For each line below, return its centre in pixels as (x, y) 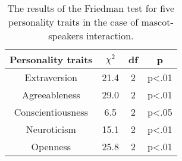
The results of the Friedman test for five (91, 8)
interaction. (110, 35)
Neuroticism (51, 129)
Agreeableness (51, 95)
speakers (66, 35)
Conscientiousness (51, 112)
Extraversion (51, 77)
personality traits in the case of (73, 22)
